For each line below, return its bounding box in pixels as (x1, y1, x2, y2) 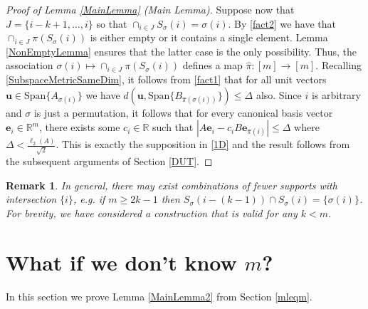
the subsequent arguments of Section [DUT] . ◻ (6, 154, 213, 169)
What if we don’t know (6, 247, 237, 276)
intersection (6, 192, 57, 206)
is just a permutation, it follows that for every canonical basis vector (33, 105, 333, 120)
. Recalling (315, 58, 362, 73)
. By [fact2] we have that (228, 16, 337, 31)
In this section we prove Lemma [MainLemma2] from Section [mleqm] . (6, 288, 312, 303)
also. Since (256, 87, 302, 102)
